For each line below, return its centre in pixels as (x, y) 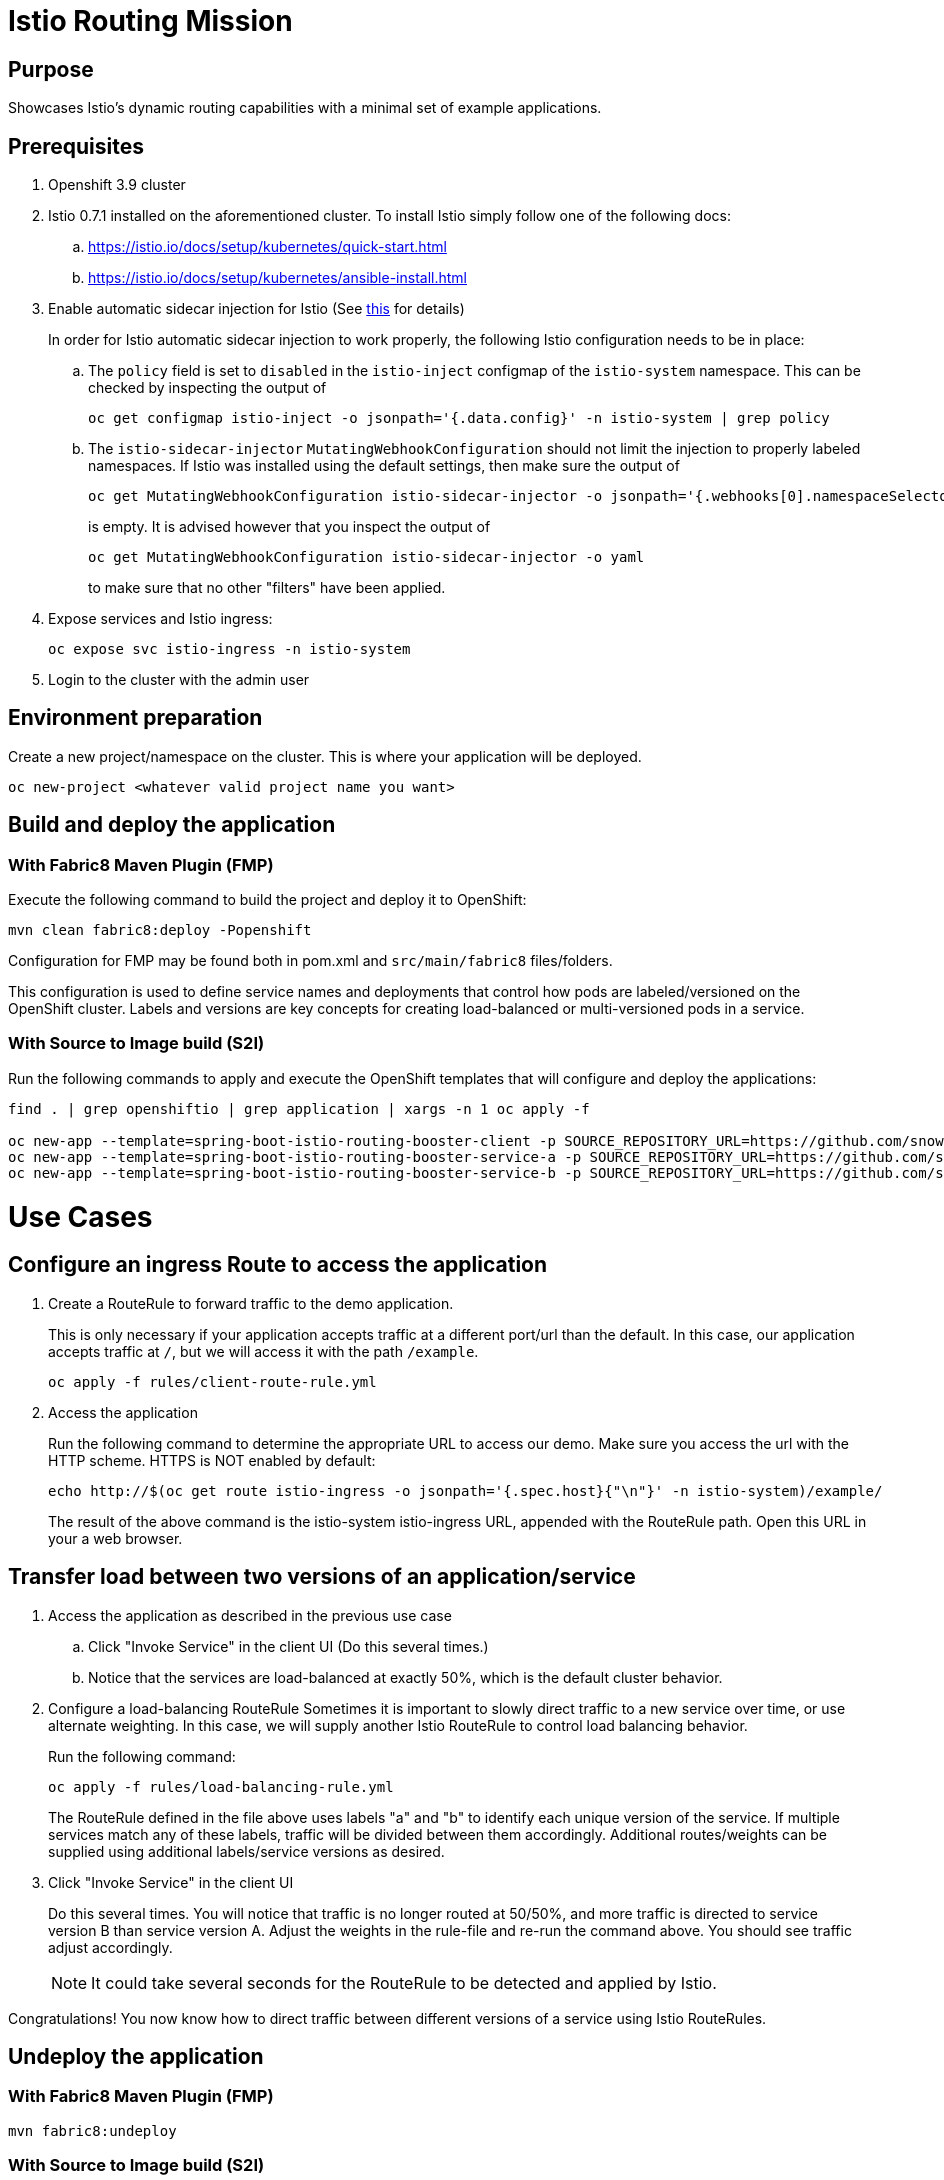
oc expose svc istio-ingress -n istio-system (229, 649)
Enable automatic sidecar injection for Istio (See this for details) (256, 309)
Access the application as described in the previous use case (250, 1615)
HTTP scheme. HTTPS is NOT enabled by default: (212, 1460)
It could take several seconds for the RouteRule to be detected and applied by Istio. (404, 1982)
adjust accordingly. (110, 1947)
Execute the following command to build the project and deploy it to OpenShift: (267, 900)
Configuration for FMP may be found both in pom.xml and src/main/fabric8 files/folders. (310, 961)
